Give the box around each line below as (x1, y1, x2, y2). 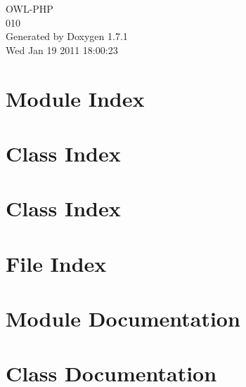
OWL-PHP (6, 1, 53, 15)
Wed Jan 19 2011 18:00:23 (6, 42, 118, 57)
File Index (6, 249, 107, 277)
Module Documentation (6, 304, 240, 333)
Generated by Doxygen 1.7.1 (6, 29, 128, 44)
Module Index (6, 84, 145, 112)
